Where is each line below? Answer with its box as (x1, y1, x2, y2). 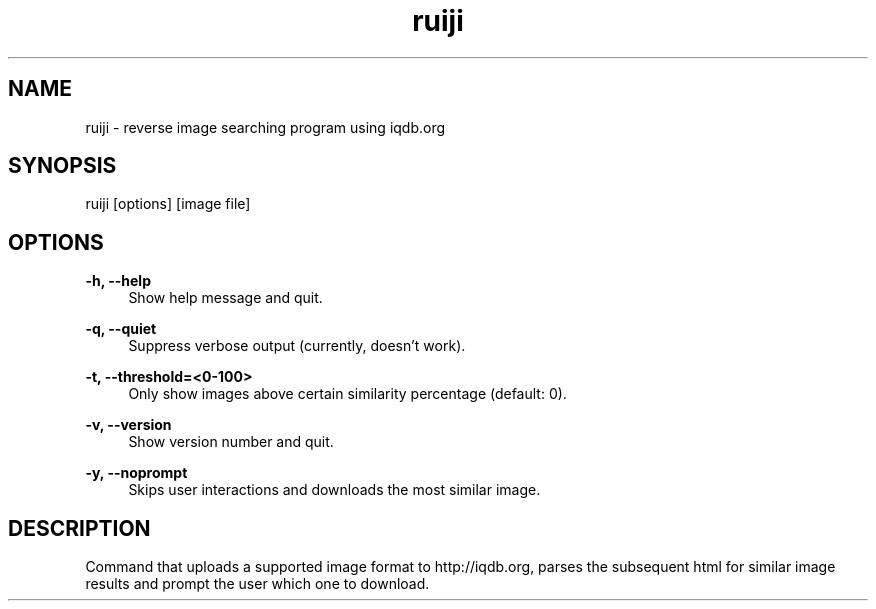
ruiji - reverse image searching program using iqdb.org (85, 118, 446, 136)
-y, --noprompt (85, 464, 188, 482)
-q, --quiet (85, 320, 157, 338)
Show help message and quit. (128, 289, 323, 307)
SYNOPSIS (8, 153, 117, 179)
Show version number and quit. (128, 433, 334, 451)
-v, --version (85, 416, 172, 434)
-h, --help (85, 272, 151, 290)
